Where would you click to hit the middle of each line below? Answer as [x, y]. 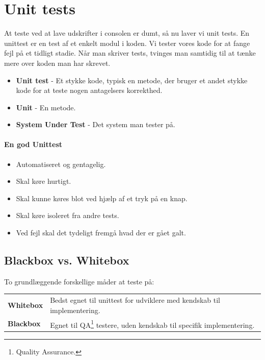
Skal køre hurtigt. [44, 181]
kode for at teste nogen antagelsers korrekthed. [89, 90]
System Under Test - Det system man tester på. [96, 124]
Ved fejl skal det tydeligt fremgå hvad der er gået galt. [101, 233]
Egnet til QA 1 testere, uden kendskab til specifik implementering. [152, 324]
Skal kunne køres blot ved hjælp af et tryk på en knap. [102, 198]
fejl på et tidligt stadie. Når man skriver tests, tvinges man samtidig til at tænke [130, 53]
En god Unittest [33, 144]
